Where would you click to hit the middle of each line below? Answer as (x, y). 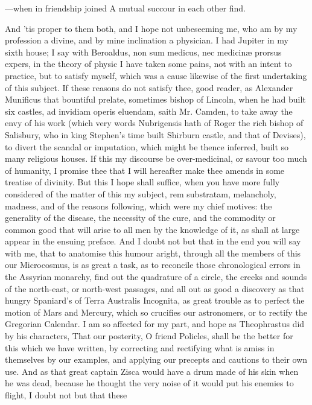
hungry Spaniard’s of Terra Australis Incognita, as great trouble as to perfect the (155, 300)
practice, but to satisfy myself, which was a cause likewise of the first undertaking (156, 75)
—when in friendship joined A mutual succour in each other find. (125, 8)
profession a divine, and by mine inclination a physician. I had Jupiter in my (147, 40)
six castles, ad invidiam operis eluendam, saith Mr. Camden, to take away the (149, 111)
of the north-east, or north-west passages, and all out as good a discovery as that (155, 288)
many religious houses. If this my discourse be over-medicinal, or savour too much (156, 158)
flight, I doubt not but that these (66, 395)
